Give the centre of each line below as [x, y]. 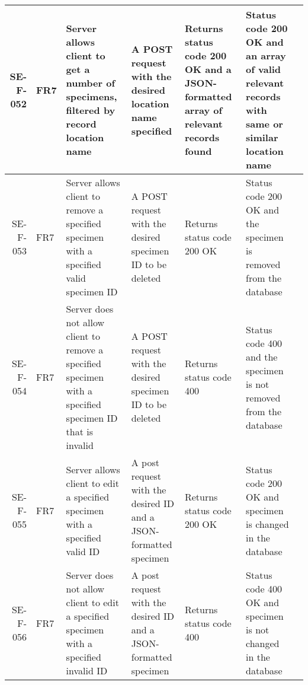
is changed [267, 524]
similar [262, 137]
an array [266, 55]
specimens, [92, 96]
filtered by [91, 110]
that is [80, 431]
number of [91, 83]
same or [264, 124]
